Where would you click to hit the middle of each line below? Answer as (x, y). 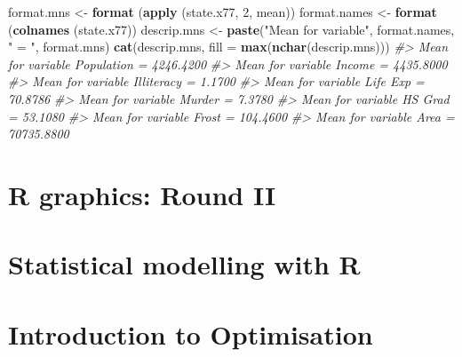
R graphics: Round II (142, 194)
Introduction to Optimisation (191, 333)
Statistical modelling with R (184, 264)
